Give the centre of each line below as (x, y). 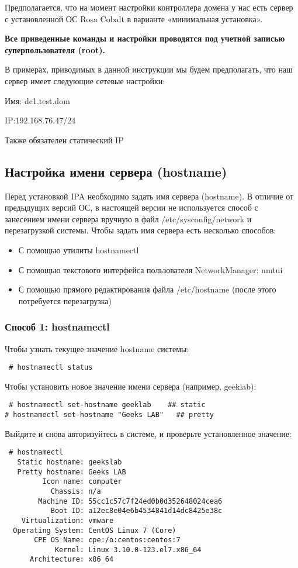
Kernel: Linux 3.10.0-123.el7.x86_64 (128, 550)
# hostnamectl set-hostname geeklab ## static (107, 405)
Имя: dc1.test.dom (37, 100)
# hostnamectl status (51, 368)
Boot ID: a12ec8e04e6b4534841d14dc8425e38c (136, 511)
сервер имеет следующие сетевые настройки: (85, 80)
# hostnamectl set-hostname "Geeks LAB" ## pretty (109, 415)
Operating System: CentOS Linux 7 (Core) (95, 530)
